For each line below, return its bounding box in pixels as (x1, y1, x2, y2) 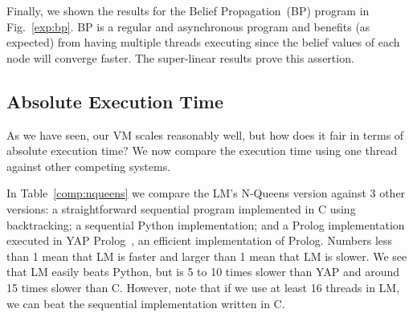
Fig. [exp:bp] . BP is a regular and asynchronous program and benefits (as (6, 18, 370, 35)
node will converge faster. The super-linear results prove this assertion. (6, 49, 354, 66)
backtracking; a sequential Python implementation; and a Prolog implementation (6, 216, 405, 233)
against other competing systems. (6, 157, 171, 174)
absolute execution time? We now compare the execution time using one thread (6, 142, 398, 159)
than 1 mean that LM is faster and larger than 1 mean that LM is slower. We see (6, 247, 407, 264)
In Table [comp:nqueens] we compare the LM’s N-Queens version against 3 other (6, 185, 406, 201)
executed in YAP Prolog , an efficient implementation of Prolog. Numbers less (6, 232, 393, 249)
